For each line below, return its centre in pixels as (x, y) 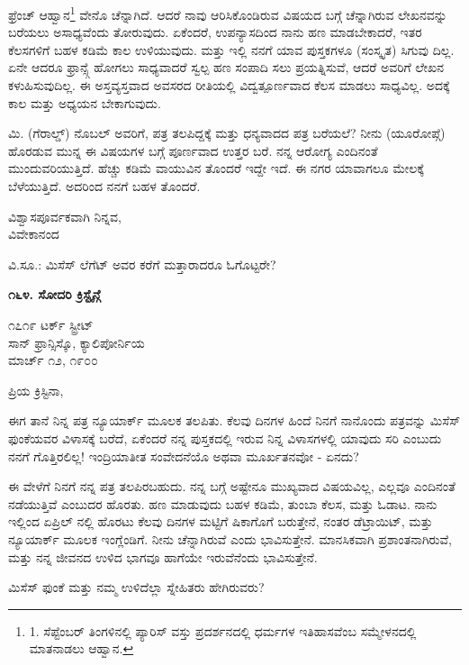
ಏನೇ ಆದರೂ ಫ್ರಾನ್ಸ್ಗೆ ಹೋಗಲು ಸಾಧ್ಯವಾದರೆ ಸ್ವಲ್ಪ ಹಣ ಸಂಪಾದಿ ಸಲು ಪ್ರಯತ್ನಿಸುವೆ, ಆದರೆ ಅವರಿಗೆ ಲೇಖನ (226, 67)
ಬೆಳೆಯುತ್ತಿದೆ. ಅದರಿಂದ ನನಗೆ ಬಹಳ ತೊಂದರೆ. (104, 186)
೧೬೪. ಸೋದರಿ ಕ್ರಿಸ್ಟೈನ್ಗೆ (54, 294)
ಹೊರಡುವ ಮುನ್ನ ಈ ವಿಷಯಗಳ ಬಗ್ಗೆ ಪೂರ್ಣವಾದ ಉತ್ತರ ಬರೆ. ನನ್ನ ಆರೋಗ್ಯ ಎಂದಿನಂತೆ (193, 150)
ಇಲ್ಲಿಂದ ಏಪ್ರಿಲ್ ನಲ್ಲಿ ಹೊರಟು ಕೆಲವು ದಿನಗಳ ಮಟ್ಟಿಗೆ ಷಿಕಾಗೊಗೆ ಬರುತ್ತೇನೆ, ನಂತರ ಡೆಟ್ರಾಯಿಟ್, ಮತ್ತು (221, 521)
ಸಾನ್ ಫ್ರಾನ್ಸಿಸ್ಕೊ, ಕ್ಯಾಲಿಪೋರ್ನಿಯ (77, 342)
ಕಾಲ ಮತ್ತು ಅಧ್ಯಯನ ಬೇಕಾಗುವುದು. (85, 102)
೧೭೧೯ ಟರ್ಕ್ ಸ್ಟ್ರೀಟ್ (51, 324)
